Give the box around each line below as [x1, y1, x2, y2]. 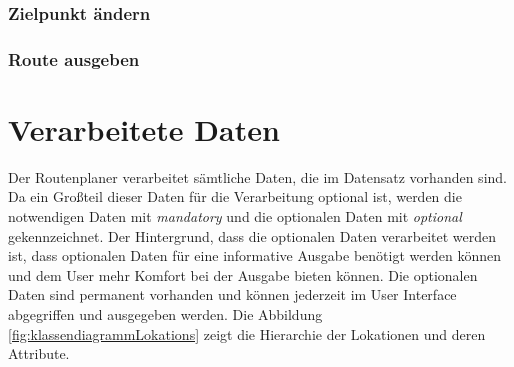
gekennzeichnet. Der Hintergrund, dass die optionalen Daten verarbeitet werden [8, 225, 497, 246]
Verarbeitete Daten [8, 108, 280, 149]
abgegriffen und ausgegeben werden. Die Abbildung [8, 303, 323, 324]
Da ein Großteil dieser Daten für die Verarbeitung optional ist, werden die [8, 186, 462, 207]
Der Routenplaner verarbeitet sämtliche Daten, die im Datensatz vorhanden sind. [8, 166, 507, 187]
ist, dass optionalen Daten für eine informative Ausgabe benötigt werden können [8, 245, 501, 266]
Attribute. [8, 343, 70, 364]
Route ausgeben [8, 46, 140, 71]
